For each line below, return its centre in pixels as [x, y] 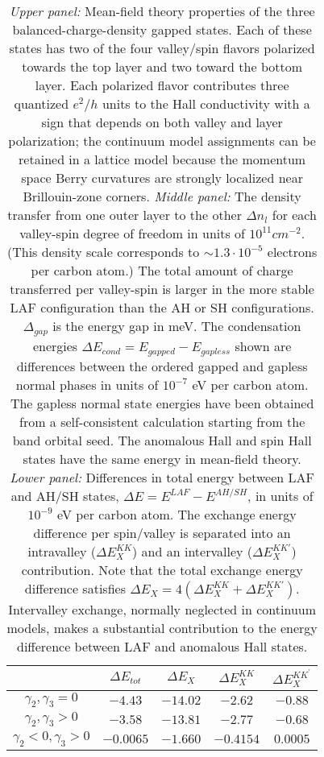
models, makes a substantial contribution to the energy [162, 627]
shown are [263, 345]
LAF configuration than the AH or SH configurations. [162, 307]
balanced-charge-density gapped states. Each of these [162, 29]
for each [294, 215]
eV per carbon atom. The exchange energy [177, 514]
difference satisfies [75, 588]
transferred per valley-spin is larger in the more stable [162, 289]
